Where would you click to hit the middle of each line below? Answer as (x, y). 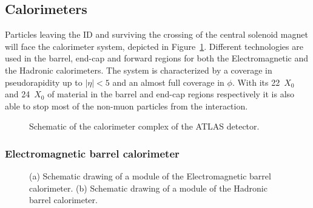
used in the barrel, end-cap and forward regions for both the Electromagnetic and (156, 58)
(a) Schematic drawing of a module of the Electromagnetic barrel (150, 176)
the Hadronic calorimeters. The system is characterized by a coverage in (139, 70)
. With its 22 (256, 82)
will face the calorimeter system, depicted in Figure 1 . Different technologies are (154, 46)
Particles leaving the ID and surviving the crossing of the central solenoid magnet (156, 34)
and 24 (18, 94)
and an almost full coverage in (168, 82)
